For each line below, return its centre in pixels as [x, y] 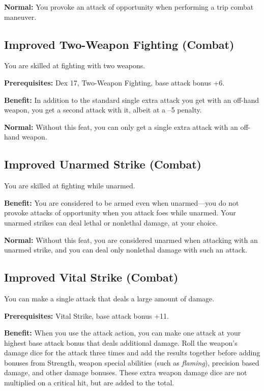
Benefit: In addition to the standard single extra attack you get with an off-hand [132, 100]
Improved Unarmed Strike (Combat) [103, 164]
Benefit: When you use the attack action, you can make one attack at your [123, 333]
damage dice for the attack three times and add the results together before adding [132, 353]
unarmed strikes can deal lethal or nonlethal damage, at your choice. [111, 222]
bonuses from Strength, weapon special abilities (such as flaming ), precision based [132, 362]
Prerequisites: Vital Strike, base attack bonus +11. [86, 315]
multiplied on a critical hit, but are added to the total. [89, 383]
